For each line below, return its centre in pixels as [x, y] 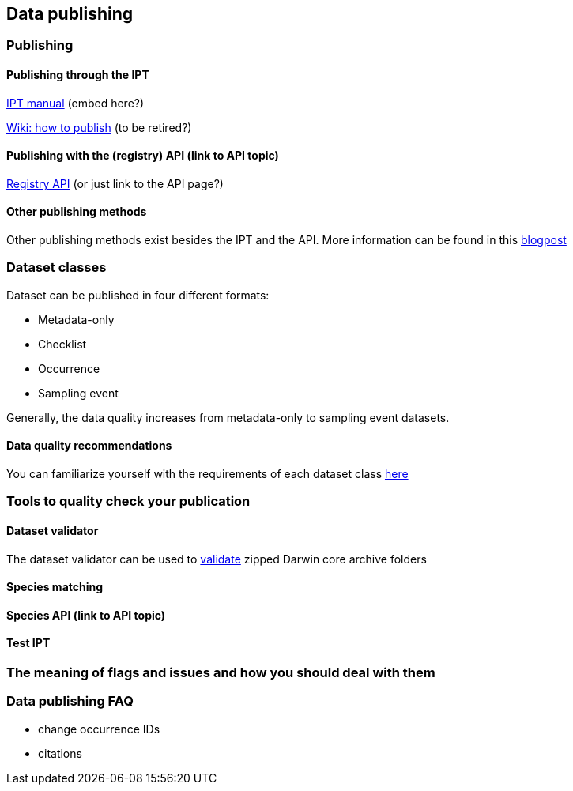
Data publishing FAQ [70, 701]
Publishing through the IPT [78, 75]
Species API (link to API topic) [86, 615]
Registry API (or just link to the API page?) [115, 183]
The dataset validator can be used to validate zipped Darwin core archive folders [217, 559]
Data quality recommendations [89, 446]
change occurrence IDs [99, 729]
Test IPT [28, 643]
